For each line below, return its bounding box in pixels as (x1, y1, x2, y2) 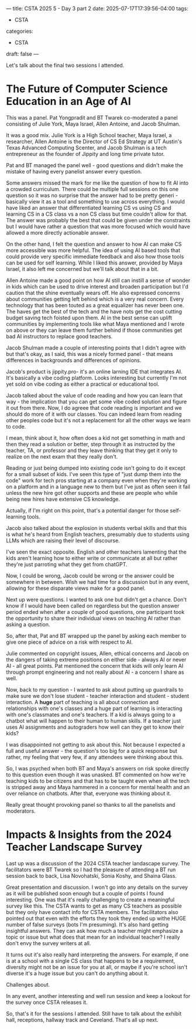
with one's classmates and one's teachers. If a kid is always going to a (6, 711, 176, 718)
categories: (6, 28, 33, 35)
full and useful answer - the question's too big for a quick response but (6, 747, 177, 754)
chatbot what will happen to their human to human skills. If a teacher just (6, 717, 181, 724)
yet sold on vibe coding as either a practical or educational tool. (6, 381, 160, 388)
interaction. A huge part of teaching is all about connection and (6, 698, 159, 705)
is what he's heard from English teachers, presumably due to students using (6, 531, 190, 538)
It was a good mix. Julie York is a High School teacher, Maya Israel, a (6, 131, 172, 138)
